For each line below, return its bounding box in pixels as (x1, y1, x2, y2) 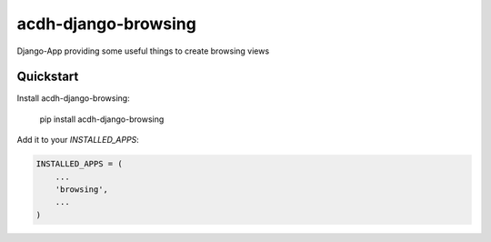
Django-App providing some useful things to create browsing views (16, 45, 270, 56)
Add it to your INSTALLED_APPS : (16, 135, 140, 146)
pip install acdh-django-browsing (39, 114, 165, 125)
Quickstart (16, 69, 79, 85)
